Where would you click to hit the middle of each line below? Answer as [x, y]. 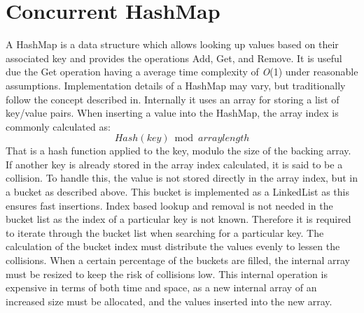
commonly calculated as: [58, 126]
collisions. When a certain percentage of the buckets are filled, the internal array [178, 260]
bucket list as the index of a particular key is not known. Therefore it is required [178, 219]
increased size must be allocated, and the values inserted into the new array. [169, 301]
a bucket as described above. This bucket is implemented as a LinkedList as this [177, 192]
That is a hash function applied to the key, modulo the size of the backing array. [178, 151]
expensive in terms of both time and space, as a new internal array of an [161, 287]
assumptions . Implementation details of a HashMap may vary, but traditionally [176, 85]
